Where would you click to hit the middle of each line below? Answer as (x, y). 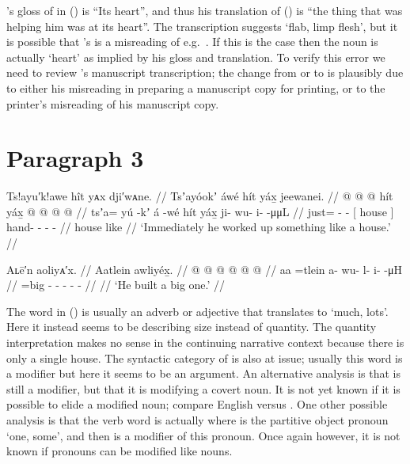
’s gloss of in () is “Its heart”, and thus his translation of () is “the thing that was (205, 10)
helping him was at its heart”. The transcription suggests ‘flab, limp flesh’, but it (202, 26)
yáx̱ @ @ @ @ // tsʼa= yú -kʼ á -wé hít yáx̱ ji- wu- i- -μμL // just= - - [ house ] (200, 211)
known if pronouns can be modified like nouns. (120, 451)
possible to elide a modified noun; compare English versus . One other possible (197, 404)
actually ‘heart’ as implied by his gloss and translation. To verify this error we (196, 57)
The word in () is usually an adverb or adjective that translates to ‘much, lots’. (197, 311)
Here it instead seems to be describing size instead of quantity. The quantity (192, 327)
